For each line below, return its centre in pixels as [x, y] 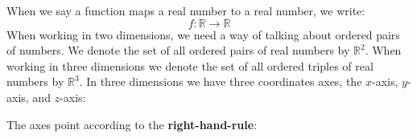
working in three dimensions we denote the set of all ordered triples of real [190, 65]
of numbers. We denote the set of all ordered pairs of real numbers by [178, 50]
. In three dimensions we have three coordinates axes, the [221, 81]
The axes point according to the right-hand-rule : [132, 124]
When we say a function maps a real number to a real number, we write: [186, 10]
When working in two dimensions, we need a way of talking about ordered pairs [203, 34]
